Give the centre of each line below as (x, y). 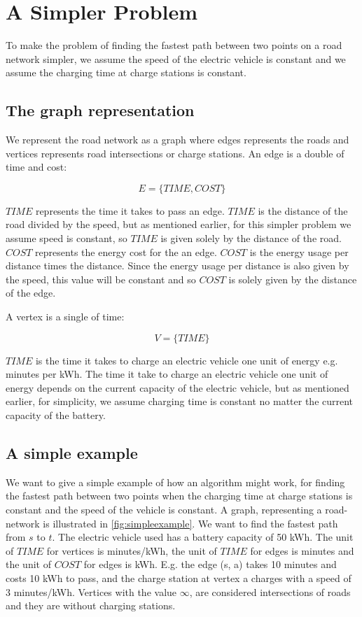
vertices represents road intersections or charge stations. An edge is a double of (175, 153)
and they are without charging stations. (91, 605)
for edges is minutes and (302, 550)
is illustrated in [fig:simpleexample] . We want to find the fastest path (190, 523)
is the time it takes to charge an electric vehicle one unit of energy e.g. (187, 360)
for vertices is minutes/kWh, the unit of (132, 550)
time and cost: (36, 167)
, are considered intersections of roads (270, 591)
